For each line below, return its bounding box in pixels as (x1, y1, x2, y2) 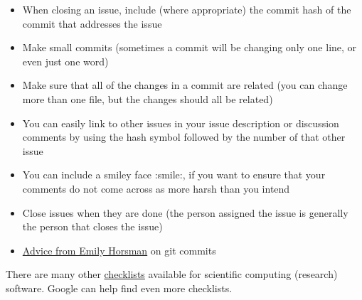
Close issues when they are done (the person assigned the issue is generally (22, 205, 348, 220)
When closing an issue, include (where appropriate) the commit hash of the (22, 2, 351, 16)
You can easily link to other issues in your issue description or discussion (22, 115, 339, 130)
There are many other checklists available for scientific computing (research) (6, 267, 338, 282)
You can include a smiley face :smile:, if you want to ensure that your (22, 167, 326, 182)
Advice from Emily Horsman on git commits (22, 242, 216, 257)
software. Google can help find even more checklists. (6, 280, 233, 295)
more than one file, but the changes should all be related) (22, 91, 273, 106)
